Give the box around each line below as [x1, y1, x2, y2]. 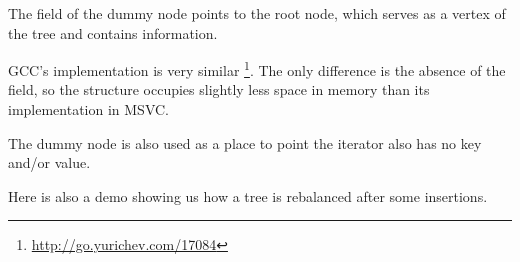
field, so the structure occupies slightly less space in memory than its [8, 79, 430, 100]
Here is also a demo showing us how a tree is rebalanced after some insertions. [8, 185, 488, 206]
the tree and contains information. [8, 22, 218, 43]
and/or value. [8, 152, 91, 173]
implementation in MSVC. [8, 99, 170, 120]
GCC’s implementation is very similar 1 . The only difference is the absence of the [8, 57, 506, 80]
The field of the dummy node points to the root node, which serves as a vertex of [8, 3, 506, 23]
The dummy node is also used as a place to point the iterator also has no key [8, 132, 482, 153]
